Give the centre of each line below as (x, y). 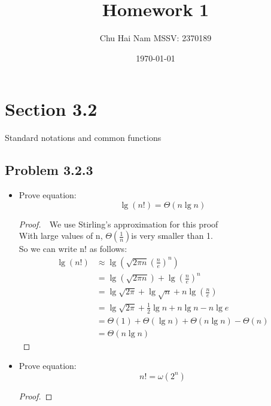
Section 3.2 (51, 109)
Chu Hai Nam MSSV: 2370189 (156, 38)
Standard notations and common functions (83, 138)
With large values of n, (61, 236)
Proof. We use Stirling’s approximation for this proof (118, 224)
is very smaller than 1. (172, 236)
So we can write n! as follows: (73, 249)
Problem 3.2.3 (49, 170)
